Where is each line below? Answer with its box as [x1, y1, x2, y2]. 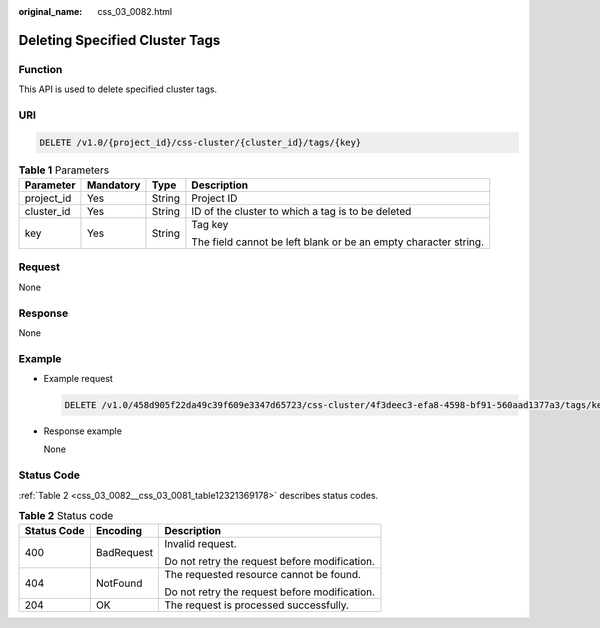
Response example [43, 425, 122, 437]
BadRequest [95, 546, 154, 560]
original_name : [18, 6, 83, 17]
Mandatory [86, 178, 141, 192]
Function [18, 62, 63, 76]
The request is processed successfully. [164, 598, 350, 612]
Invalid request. [164, 537, 237, 551]
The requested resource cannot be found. [164, 568, 362, 582]
